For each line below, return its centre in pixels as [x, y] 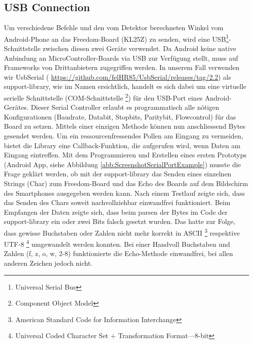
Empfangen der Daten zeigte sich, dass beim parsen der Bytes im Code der [116, 212]
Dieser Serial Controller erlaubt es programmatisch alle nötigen [125, 107]
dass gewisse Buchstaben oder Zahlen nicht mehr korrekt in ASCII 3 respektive [122, 232]
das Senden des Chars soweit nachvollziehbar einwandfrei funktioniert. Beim [117, 202]
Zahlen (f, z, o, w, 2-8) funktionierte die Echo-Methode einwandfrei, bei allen [118, 253]
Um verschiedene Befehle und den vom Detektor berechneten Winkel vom [114, 27]
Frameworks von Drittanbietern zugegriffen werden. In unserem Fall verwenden [122, 67]
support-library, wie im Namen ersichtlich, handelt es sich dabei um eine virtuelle [125, 86]
